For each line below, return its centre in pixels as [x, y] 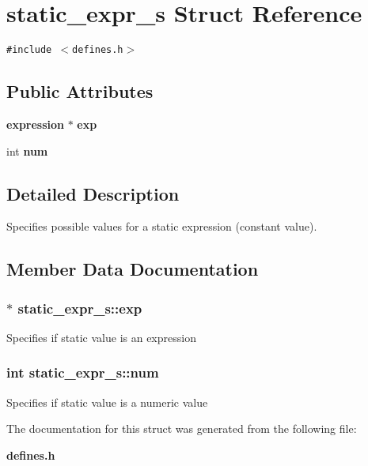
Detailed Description [93, 193]
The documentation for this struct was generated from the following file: [182, 428]
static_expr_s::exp [80, 308]
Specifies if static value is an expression [101, 337]
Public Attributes [80, 91]
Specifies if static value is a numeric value [107, 402]
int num [27, 150]
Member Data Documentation [133, 269]
